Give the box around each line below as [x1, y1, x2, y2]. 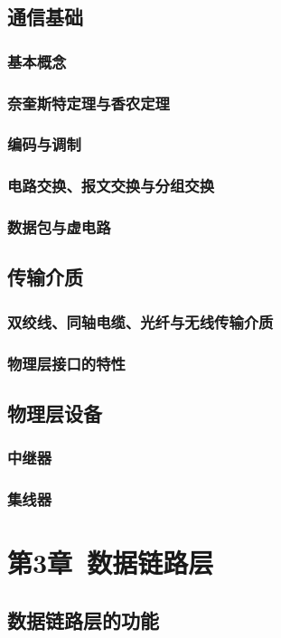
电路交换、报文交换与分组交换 [7, 174, 215, 197]
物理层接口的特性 [7, 352, 126, 374]
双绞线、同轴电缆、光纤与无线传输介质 [7, 310, 274, 333]
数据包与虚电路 [7, 216, 111, 239]
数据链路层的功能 [7, 605, 159, 633]
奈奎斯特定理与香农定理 [7, 91, 170, 114]
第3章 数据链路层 [7, 544, 214, 581]
